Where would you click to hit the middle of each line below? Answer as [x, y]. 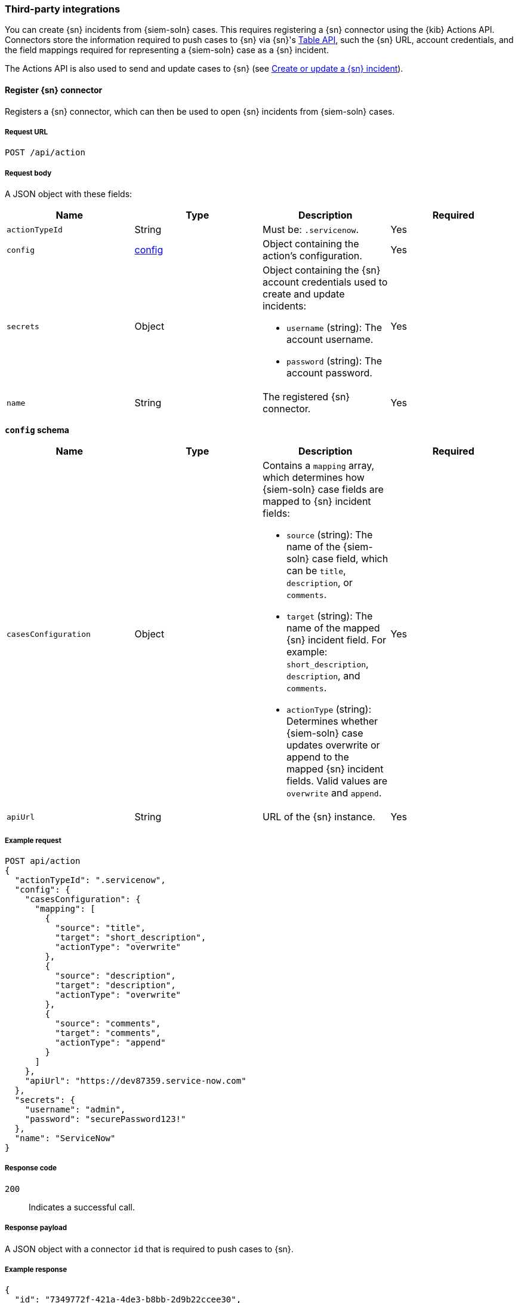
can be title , [316, 571]
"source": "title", [101, 928]
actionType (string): [329, 709]
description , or [320, 583]
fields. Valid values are [337, 781]
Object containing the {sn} [322, 270]
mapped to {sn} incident [317, 502]
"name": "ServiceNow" [65, 1138]
